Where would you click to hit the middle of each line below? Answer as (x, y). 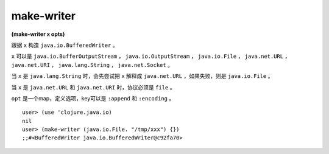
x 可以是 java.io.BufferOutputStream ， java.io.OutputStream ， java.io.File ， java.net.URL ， (151, 56)
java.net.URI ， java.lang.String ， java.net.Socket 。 (92, 65)
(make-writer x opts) (38, 34)
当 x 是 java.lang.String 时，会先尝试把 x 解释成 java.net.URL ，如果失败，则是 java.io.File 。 (142, 76)
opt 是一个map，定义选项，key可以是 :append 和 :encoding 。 (93, 98)
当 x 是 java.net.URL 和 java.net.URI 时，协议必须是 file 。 (93, 87)
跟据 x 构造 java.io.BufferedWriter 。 (65, 45)
